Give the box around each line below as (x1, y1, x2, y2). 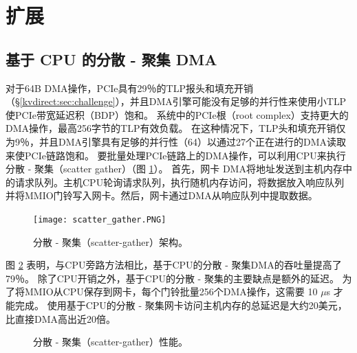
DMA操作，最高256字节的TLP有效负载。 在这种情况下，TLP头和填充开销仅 (6, 121, 346, 135)
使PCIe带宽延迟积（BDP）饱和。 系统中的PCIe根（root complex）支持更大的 (6, 107, 349, 122)
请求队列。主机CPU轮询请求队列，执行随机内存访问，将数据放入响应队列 (14, 174, 345, 189)
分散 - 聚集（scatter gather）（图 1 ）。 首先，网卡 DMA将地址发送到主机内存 (6, 161, 343, 176)
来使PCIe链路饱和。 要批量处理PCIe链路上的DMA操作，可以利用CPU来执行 (6, 148, 346, 162)
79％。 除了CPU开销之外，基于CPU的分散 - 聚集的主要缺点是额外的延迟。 (6, 271, 339, 285)
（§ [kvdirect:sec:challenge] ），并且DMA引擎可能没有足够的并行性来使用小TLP (6, 94, 347, 109)
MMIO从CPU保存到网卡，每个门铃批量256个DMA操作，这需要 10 (24, 284, 318, 299)
